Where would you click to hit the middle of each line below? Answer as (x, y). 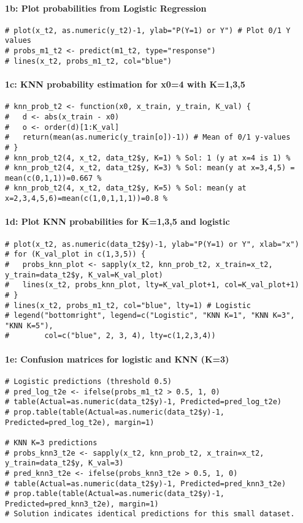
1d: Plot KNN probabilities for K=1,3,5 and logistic (117, 221)
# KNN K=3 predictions (51, 442)
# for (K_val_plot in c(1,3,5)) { (75, 254)
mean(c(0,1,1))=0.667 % (53, 178)
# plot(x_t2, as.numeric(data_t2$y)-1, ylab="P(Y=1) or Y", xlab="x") (152, 244)
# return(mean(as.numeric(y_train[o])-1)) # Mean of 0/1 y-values (148, 137)
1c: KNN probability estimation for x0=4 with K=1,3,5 (125, 84)
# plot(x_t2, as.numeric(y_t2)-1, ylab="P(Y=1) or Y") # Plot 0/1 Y (148, 30)
